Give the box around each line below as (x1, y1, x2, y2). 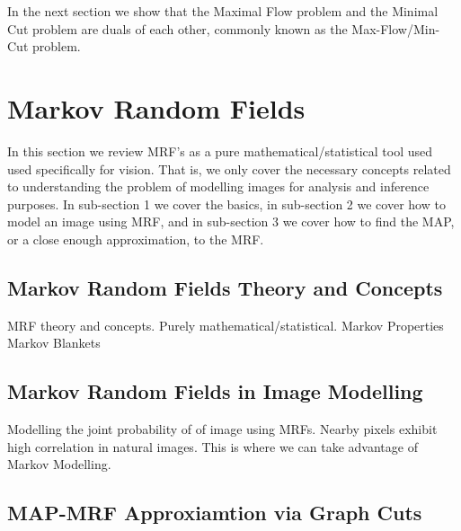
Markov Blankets (7, 333, 101, 352)
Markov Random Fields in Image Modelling (7, 377, 423, 405)
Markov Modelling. (7, 455, 111, 473)
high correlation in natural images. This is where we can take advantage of (7, 437, 418, 456)
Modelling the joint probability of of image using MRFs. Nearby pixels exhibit (7, 420, 438, 438)
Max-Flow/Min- (351, 19, 440, 38)
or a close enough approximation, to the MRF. (7, 229, 264, 248)
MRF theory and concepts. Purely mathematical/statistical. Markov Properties (7, 315, 444, 334)
